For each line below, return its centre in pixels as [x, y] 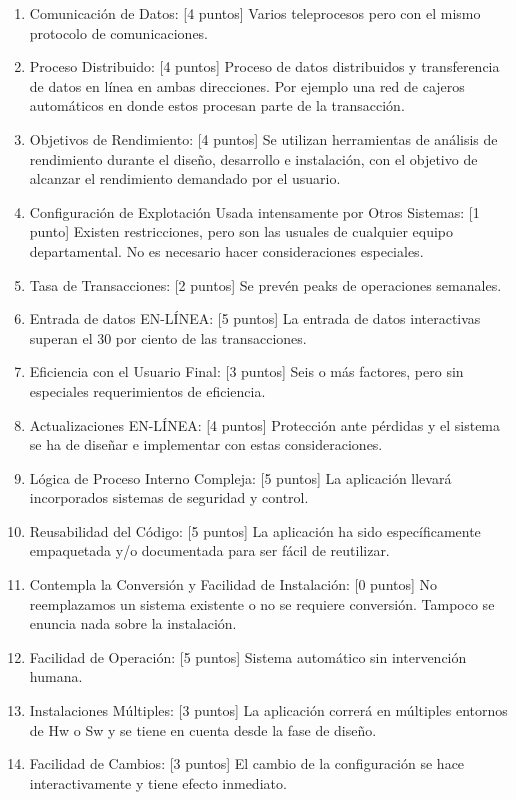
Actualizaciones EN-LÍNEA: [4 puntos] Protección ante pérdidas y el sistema [265, 424]
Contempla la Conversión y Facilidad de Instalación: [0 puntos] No [233, 584]
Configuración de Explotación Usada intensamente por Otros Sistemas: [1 [254, 211]
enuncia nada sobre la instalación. [133, 623]
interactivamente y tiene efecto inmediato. [158, 782]
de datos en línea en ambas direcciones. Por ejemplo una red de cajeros [247, 85]
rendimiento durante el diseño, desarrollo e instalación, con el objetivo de [253, 158]
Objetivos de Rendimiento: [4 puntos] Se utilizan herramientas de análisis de [263, 138]
